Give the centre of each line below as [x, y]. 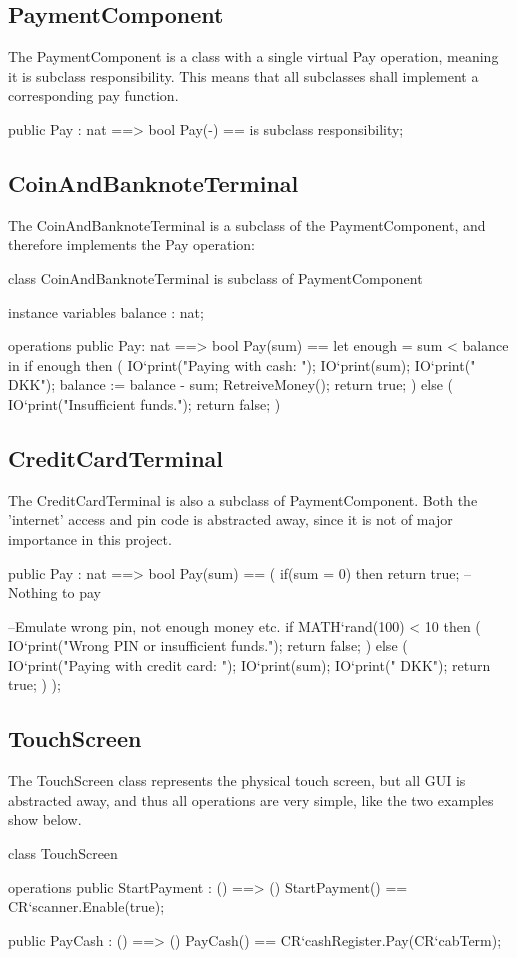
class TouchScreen [63, 853]
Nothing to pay [54, 592]
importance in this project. [90, 538]
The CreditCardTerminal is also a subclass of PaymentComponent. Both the [243, 499]
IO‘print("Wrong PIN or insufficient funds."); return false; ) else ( [208, 645]
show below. [45, 819]
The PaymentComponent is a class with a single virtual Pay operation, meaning [253, 56]
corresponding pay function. [93, 95]
